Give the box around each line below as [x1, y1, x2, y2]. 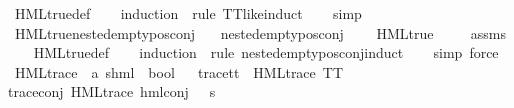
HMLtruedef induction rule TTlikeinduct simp [14, 3, 362, 23]
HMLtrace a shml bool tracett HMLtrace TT [14, 61, 344, 82]
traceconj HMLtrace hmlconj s [8, 81, 216, 102]
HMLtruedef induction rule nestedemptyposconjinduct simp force [33, 42, 499, 63]
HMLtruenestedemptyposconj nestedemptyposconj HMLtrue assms [14, 22, 506, 43]
